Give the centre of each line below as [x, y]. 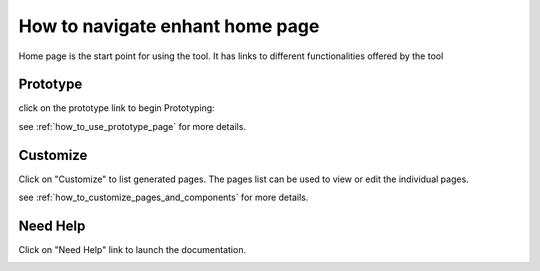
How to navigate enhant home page [169, 26]
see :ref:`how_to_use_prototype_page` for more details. [132, 126]
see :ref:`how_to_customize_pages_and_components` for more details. [163, 197]
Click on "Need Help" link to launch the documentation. [132, 250]
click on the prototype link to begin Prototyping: [116, 108]
